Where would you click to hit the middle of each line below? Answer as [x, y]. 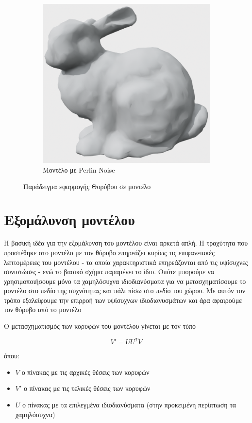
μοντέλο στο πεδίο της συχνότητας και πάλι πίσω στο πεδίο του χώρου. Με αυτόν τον [125, 291]
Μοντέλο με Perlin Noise [79, 170]
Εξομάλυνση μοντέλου [69, 220]
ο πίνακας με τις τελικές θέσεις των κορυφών [87, 388]
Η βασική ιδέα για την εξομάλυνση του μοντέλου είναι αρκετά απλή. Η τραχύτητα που [126, 243]
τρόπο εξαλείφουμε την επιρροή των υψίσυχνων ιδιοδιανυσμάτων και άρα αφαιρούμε [123, 300]
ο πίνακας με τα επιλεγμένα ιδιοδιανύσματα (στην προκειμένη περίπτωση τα [129, 404]
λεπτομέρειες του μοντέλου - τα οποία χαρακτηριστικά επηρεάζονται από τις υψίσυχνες [126, 262]
